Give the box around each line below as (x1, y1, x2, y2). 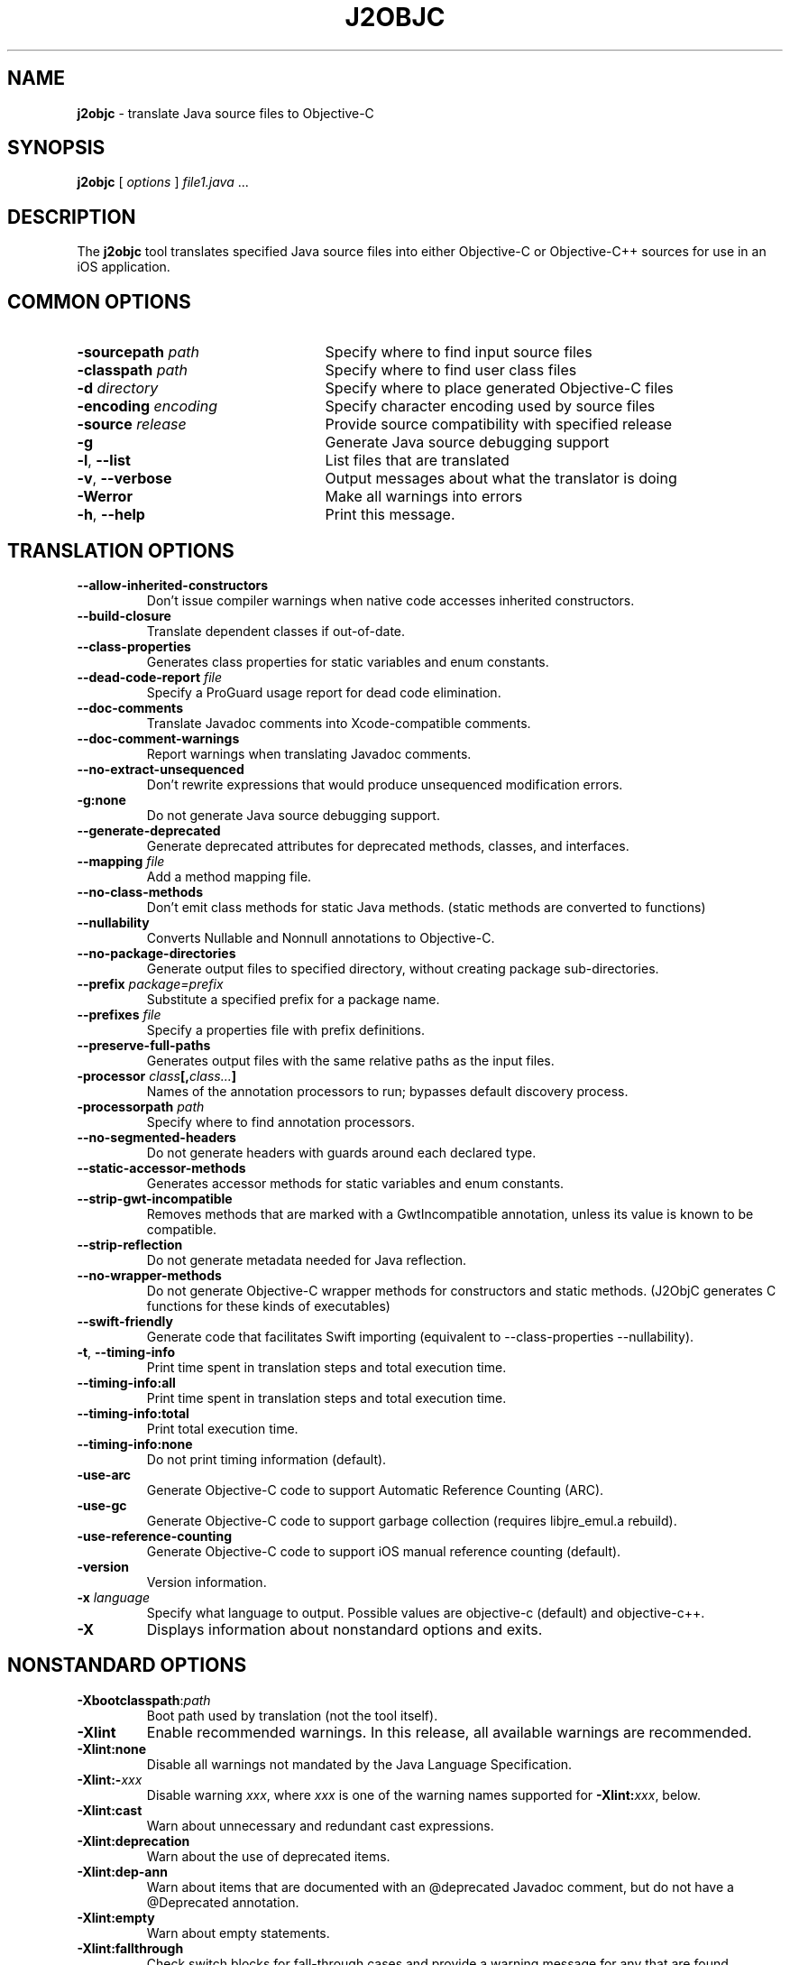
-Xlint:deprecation (77, 1832, 190, 1849)
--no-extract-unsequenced (77, 761, 244, 777)
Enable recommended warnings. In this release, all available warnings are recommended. (146, 1722, 752, 1741)
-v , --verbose (77, 469, 172, 488)
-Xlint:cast (77, 1802, 142, 1818)
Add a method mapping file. (146, 868, 312, 884)
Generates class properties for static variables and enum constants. (146, 653, 549, 669)
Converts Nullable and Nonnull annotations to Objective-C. (146, 929, 495, 946)
